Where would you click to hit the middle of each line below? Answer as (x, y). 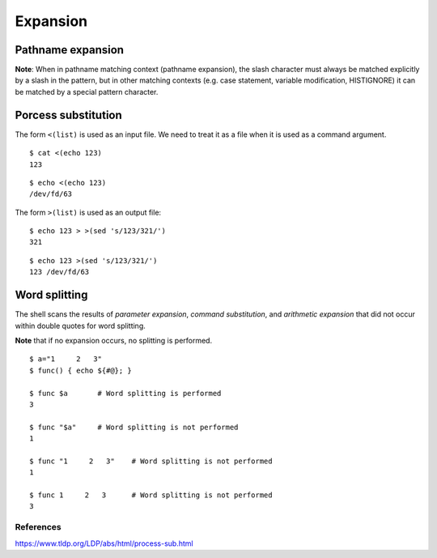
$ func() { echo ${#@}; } (81, 370)
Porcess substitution (69, 115)
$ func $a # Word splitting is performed (125, 393)
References (38, 527)
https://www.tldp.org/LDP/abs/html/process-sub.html (104, 543)
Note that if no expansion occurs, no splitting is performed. (114, 340)
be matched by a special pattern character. (87, 92)
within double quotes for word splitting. (80, 326)
